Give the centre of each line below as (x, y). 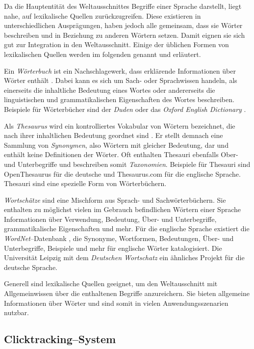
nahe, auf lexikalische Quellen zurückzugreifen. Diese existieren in (102, 15)
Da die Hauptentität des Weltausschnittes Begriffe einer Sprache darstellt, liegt (123, 6)
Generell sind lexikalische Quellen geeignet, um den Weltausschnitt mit (111, 283)
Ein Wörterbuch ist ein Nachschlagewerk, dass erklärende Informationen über (120, 70)
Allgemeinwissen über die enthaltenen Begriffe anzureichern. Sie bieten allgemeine (127, 293)
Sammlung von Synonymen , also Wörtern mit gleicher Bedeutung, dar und (116, 145)
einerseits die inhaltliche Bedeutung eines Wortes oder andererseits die (110, 90)
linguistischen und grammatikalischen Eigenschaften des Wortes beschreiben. (119, 99)
